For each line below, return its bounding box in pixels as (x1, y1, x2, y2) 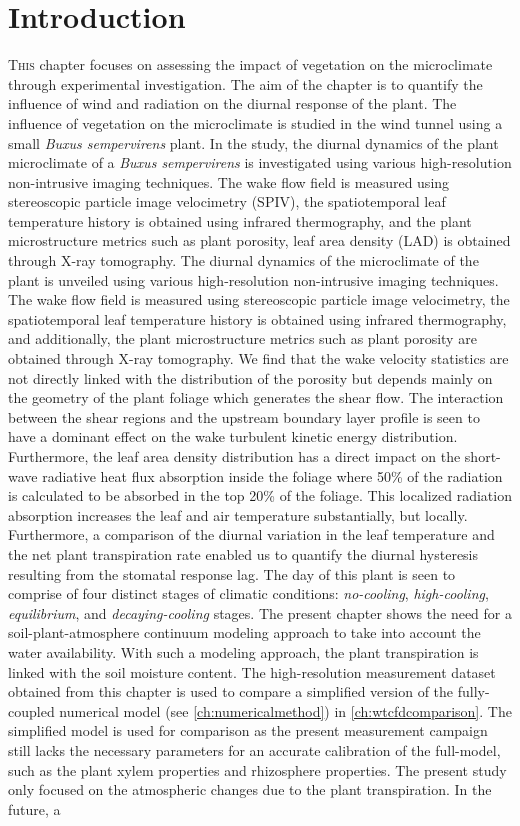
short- (464, 446, 501, 466)
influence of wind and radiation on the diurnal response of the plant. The (8, 93, 457, 114)
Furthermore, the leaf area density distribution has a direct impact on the (8, 446, 461, 466)
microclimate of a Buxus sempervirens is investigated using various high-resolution (8, 152, 512, 173)
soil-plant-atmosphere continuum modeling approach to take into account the (8, 622, 481, 643)
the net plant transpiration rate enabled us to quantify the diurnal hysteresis (8, 543, 479, 564)
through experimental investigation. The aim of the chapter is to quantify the (8, 73, 483, 94)
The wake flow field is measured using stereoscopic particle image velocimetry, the (8, 289, 510, 310)
